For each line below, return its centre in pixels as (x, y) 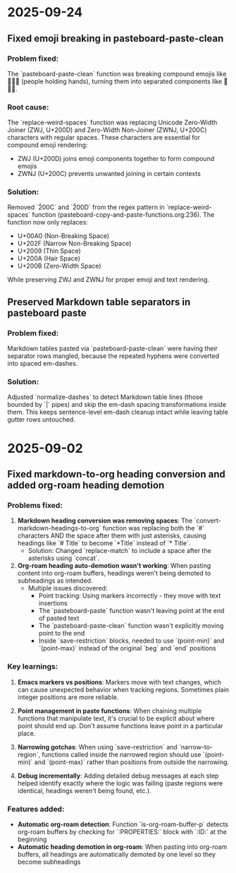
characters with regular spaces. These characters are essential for (104, 138)
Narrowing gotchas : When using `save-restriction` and (97, 747)
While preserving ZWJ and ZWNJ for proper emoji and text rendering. (108, 280)
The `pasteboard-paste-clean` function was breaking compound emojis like (117, 73)
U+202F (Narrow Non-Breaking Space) (74, 244)
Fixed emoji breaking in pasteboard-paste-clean (116, 38)
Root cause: (28, 107)
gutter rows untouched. (41, 420)
